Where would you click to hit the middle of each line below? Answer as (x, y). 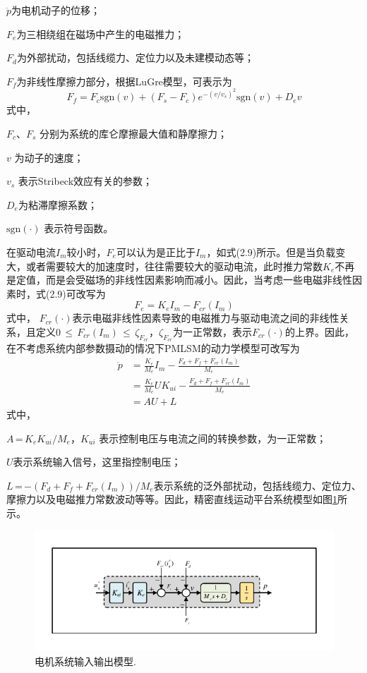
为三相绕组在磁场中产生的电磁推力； (101, 34)
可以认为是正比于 (156, 252)
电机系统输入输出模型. (85, 661)
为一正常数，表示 (213, 331)
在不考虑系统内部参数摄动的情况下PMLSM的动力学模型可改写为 (153, 348)
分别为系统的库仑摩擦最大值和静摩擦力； (134, 134)
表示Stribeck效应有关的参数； (85, 181)
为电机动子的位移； (56, 10)
